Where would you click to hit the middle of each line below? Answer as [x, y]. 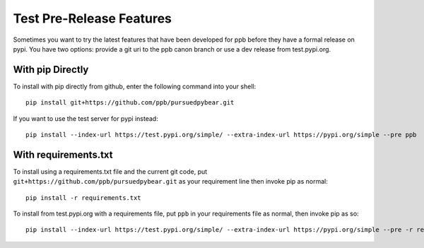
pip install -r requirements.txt [83, 197]
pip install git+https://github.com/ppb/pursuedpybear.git [130, 103]
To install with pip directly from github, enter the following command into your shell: [135, 86]
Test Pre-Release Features [93, 18]
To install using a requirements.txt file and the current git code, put [110, 171]
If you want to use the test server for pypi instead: [86, 118]
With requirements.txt [63, 154]
